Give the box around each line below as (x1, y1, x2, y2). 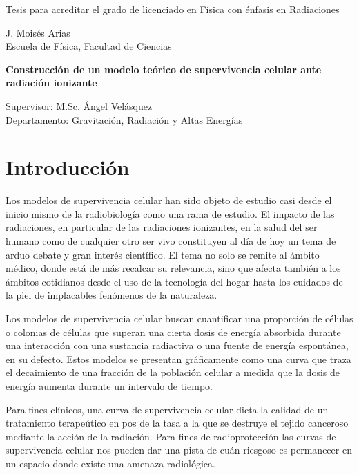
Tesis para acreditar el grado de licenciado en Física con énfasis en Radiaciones (6, 2, 340, 16)
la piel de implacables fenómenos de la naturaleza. (6, 288, 217, 302)
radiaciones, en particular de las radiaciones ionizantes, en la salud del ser (6, 220, 318, 234)
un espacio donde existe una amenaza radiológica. (6, 456, 215, 470)
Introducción (6, 153, 130, 181)
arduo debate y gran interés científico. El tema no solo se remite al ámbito (6, 247, 320, 261)
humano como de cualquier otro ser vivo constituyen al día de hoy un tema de (6, 234, 336, 248)
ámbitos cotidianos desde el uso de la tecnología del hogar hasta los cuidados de (6, 274, 343, 288)
